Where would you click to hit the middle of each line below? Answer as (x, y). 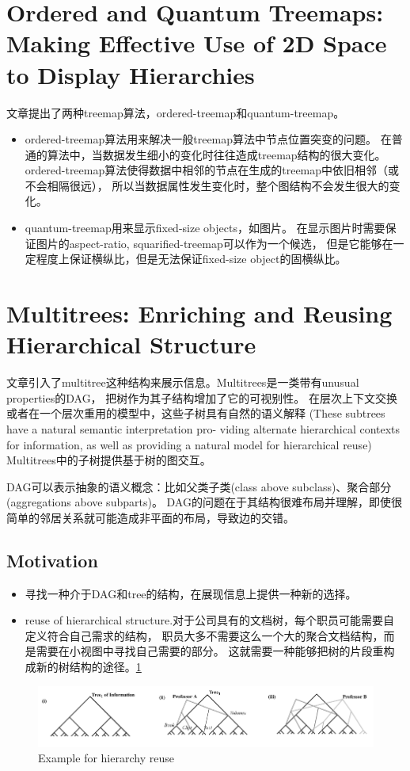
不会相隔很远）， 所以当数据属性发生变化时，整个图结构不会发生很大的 (207, 185)
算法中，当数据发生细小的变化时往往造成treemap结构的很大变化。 (216, 154)
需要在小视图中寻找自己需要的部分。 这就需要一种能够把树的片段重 (210, 651)
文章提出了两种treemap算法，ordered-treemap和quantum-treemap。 (176, 112)
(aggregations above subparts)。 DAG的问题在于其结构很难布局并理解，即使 (199, 502)
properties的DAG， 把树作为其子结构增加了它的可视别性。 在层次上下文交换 (202, 397)
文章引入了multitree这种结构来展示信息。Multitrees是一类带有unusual (183, 382)
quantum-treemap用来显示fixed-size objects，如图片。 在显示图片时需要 (205, 228)
